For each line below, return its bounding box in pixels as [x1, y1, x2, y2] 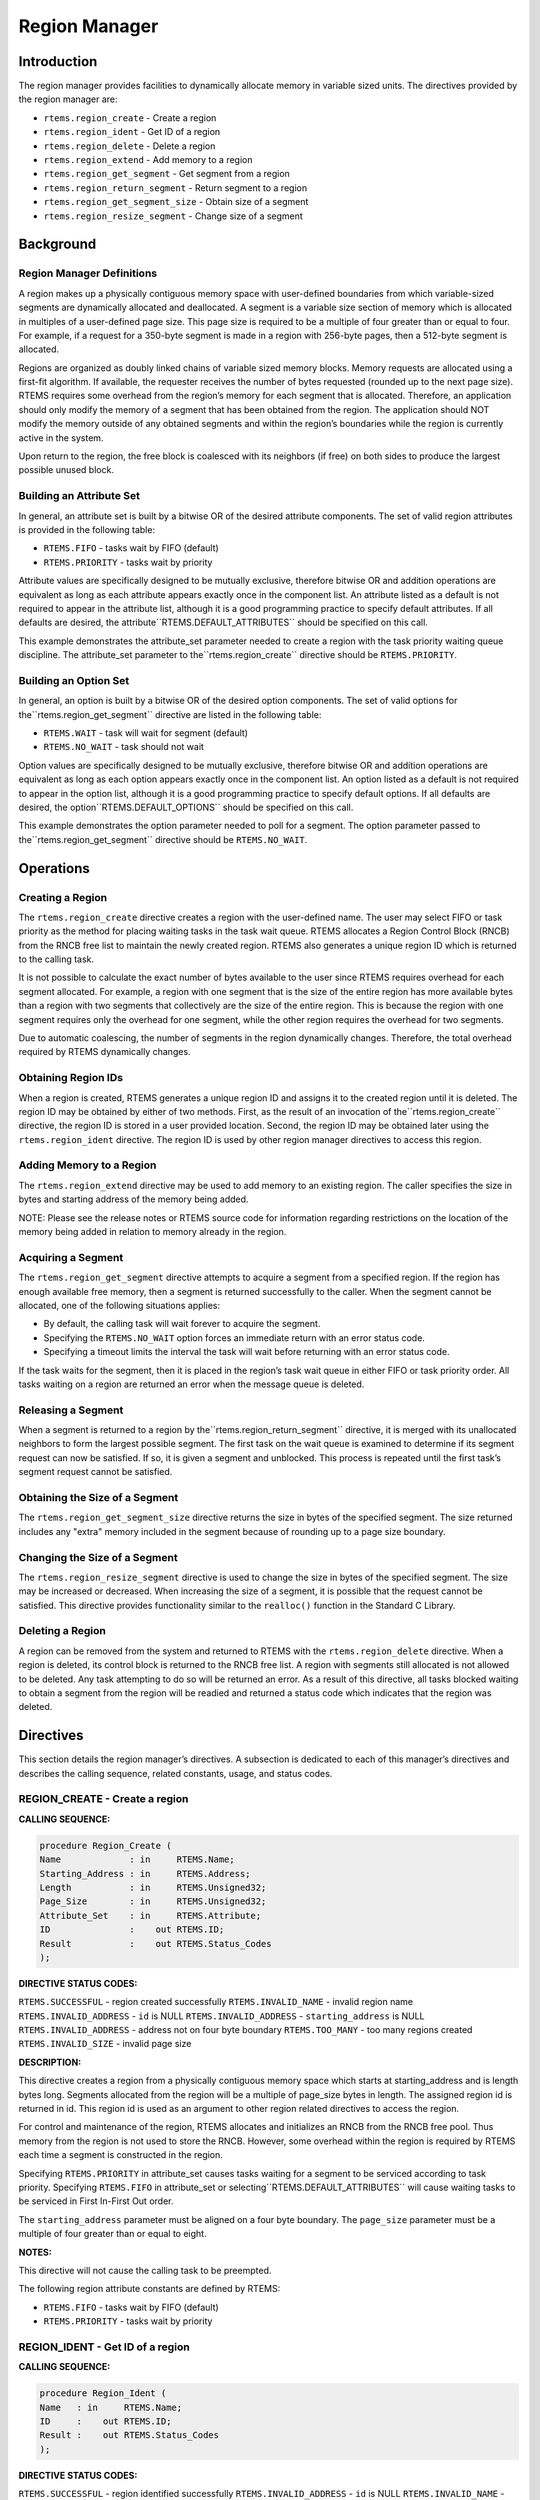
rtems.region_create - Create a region [43, 111, 217, 124]
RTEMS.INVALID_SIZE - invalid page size [18, 2038, 192, 2050]
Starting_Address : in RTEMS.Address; [39, 1868, 251, 1879]
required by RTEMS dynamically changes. [18, 1046, 191, 1058]
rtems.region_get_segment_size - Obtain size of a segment [43, 196, 309, 208]
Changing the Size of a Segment [18, 1550, 179, 1564]
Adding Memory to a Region [18, 1158, 157, 1172]
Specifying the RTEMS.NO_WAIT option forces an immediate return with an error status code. [43, 1331, 425, 1344]
